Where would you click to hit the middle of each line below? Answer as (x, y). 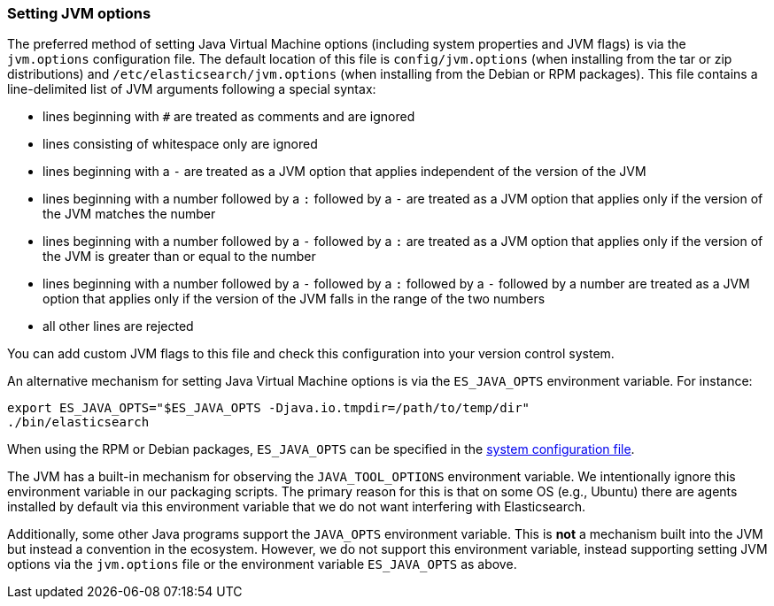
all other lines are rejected (118, 326)
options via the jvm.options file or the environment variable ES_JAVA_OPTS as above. (262, 564)
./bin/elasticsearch (78, 422)
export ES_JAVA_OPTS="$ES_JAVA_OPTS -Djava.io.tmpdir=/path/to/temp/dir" (269, 408)
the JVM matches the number (129, 214)
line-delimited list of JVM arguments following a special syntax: (192, 89)
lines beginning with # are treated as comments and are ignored (229, 117)
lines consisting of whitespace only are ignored (180, 144)
